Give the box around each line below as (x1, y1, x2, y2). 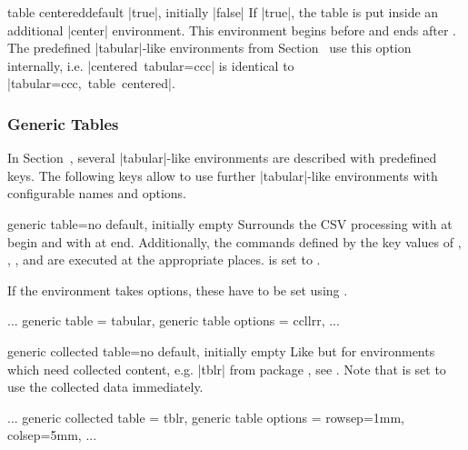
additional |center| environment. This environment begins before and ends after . (7, 20, 456, 39)
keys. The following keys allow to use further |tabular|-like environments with (7, 165, 438, 185)
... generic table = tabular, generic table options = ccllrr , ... (7, 311, 340, 330)
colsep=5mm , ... (7, 425, 97, 445)
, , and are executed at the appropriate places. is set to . (7, 250, 321, 269)
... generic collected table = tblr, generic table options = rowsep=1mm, (7, 407, 405, 426)
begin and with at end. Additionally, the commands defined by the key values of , (7, 232, 462, 251)
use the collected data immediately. (7, 377, 204, 396)
